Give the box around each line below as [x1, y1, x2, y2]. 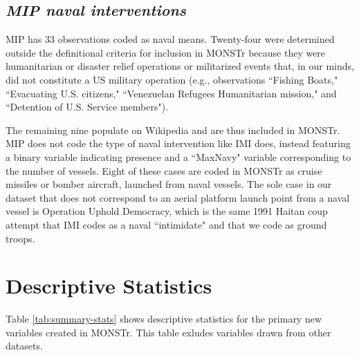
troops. [6, 231, 35, 245]
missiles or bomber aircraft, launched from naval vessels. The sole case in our [6, 177, 332, 191]
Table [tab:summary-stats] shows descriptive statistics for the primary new [6, 311, 322, 326]
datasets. [6, 338, 43, 353]
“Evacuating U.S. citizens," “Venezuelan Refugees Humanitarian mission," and [6, 86, 337, 100]
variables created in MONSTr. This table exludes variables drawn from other [6, 325, 331, 339]
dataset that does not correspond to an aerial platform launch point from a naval [6, 190, 350, 204]
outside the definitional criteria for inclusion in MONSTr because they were [6, 45, 326, 59]
